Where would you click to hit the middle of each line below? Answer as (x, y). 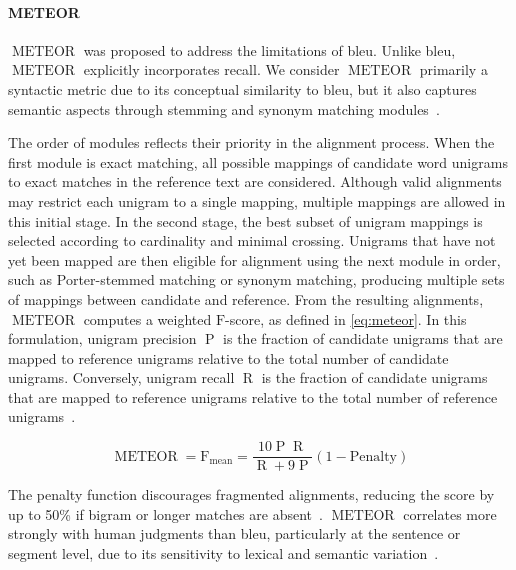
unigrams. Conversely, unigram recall (121, 377)
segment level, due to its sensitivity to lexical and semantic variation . (223, 552)
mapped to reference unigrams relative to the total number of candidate (228, 357)
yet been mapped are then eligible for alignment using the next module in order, (254, 259)
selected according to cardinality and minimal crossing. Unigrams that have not (252, 240)
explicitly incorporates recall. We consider (211, 69)
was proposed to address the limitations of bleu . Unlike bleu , (269, 49)
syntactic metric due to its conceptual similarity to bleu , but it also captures (242, 88)
